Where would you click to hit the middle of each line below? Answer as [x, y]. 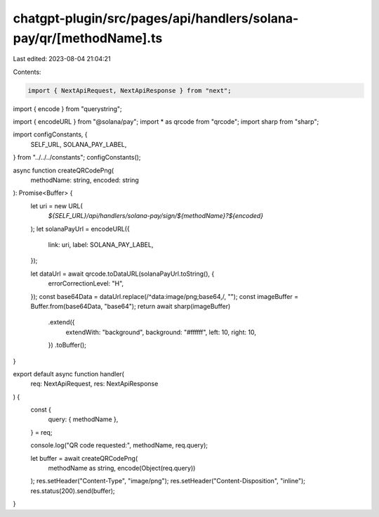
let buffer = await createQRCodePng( [84, 458]
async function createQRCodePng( [64, 170]
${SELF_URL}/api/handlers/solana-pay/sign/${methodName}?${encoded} [155, 216]
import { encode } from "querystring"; [67, 108]
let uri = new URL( [57, 206]
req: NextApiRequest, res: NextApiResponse [94, 384]
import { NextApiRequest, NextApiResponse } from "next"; [129, 90]
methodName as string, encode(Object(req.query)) [122, 468]
